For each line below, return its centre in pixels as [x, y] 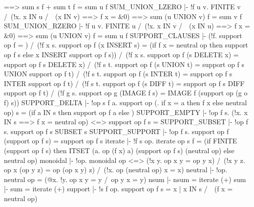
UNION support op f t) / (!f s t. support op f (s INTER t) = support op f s [118, 74]
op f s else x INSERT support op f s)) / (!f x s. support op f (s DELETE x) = [121, 54]
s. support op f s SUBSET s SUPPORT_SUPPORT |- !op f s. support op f [116, 131]
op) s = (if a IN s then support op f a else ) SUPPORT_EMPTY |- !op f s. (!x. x [126, 112]
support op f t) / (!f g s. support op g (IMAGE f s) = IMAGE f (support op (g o [126, 93]
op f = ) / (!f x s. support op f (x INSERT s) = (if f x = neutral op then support [126, 45]
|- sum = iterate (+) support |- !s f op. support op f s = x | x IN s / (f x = [118, 189]
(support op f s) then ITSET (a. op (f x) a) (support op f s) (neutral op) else [119, 150]
